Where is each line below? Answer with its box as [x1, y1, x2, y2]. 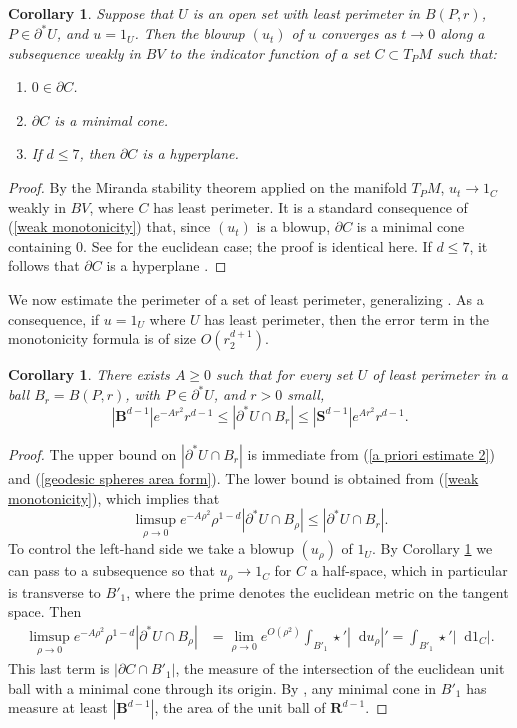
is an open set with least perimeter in [192, 3, 420, 23]
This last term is [8, 658, 110, 679]
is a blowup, [256, 216, 331, 237]
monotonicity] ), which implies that [8, 487, 220, 508]
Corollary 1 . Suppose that [8, 3, 174, 23]
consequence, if [8, 308, 100, 329]
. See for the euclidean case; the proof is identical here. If [83, 235, 432, 256]
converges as [320, 23, 397, 44]
